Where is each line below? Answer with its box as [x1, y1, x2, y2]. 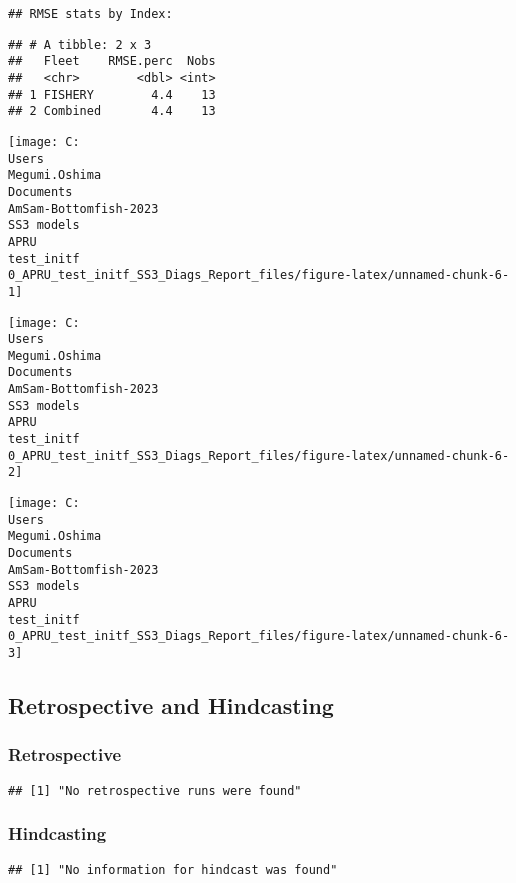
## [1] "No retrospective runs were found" [8, 783, 302, 798]
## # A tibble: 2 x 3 [8, 37, 152, 52]
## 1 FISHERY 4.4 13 [8, 87, 216, 102]
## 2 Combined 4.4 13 [8, 104, 216, 119]
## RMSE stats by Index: [8, 7, 173, 21]
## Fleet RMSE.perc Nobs [8, 54, 216, 69]
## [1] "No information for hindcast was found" [8, 862, 338, 877]
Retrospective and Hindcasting [8, 690, 334, 721]
